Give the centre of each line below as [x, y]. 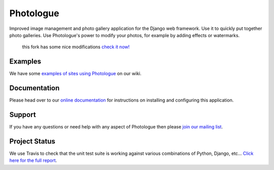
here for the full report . [33, 160]
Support [23, 114]
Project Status [32, 141]
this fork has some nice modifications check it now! [76, 47]
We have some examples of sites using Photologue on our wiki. [75, 74]
